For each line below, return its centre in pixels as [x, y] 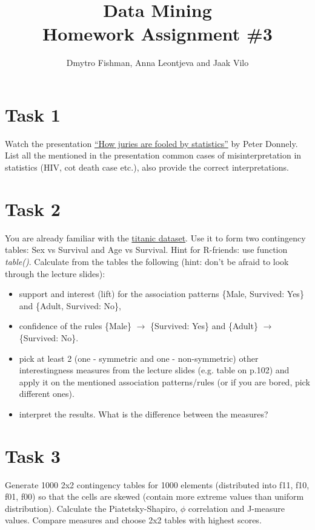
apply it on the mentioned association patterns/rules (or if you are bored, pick [164, 381]
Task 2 [33, 208]
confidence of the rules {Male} [75, 326]
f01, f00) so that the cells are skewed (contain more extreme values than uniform [154, 496]
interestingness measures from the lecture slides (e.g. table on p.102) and [154, 370]
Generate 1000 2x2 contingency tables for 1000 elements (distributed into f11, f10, [157, 484]
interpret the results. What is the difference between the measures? [144, 414]
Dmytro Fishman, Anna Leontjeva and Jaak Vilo [157, 63]
